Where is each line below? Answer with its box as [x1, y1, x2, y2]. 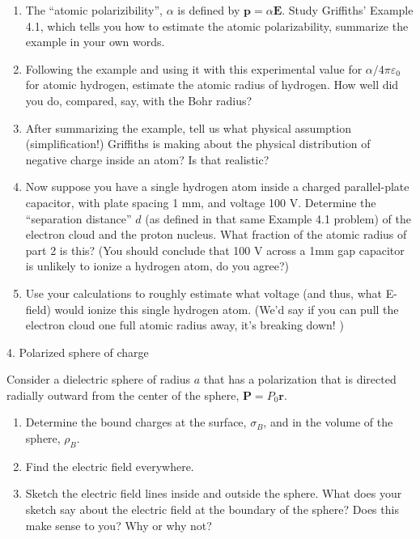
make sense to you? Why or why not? [25, 516, 212, 533]
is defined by [177, 2, 240, 18]
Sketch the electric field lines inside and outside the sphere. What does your [25, 485, 402, 502]
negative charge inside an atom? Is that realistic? [25, 151, 269, 168]
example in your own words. [25, 33, 165, 50]
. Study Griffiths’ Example [282, 2, 414, 18]
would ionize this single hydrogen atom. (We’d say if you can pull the [54, 300, 399, 317]
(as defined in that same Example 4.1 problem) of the [145, 210, 411, 227]
